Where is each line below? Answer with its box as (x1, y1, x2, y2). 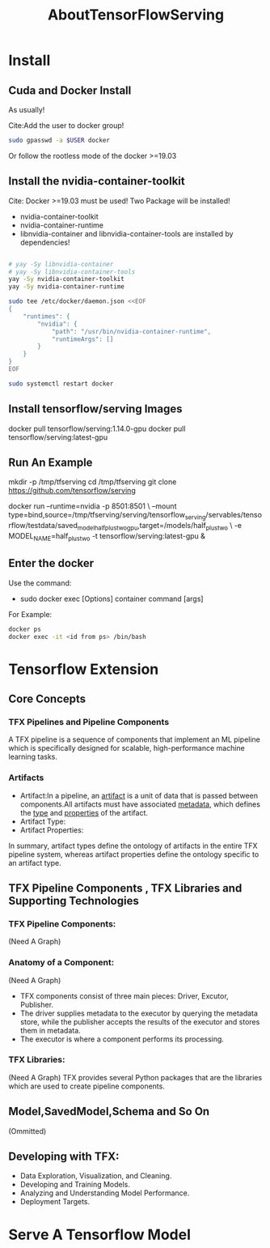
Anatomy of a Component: (8, 957, 115, 969)
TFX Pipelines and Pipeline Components (8, 716, 170, 727)
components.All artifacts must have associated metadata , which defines (19, 799, 261, 809)
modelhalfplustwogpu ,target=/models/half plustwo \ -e (77, 521, 243, 532)
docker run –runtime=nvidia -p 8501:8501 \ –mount (8, 501, 177, 511)
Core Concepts (8, 692, 86, 705)
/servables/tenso (205, 510, 263, 520)
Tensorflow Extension (8, 660, 159, 678)
